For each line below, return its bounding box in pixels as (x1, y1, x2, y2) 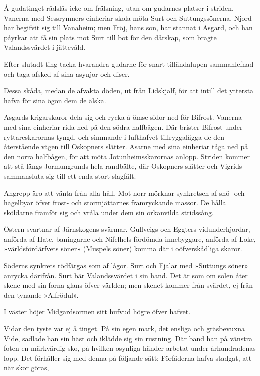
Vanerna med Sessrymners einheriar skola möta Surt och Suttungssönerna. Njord (4, 12, 252, 23)
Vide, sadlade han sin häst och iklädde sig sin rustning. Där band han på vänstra (4, 333, 253, 343)
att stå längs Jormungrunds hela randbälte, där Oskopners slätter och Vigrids (4, 161, 242, 171)
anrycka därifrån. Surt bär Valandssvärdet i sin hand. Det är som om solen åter (4, 270, 248, 280)
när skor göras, (4, 362, 49, 373)
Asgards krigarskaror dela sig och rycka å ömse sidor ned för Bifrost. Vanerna (4, 112, 242, 122)
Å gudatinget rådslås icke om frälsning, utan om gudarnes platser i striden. (4, 3, 234, 13)
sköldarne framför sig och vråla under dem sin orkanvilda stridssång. (4, 207, 214, 217)
